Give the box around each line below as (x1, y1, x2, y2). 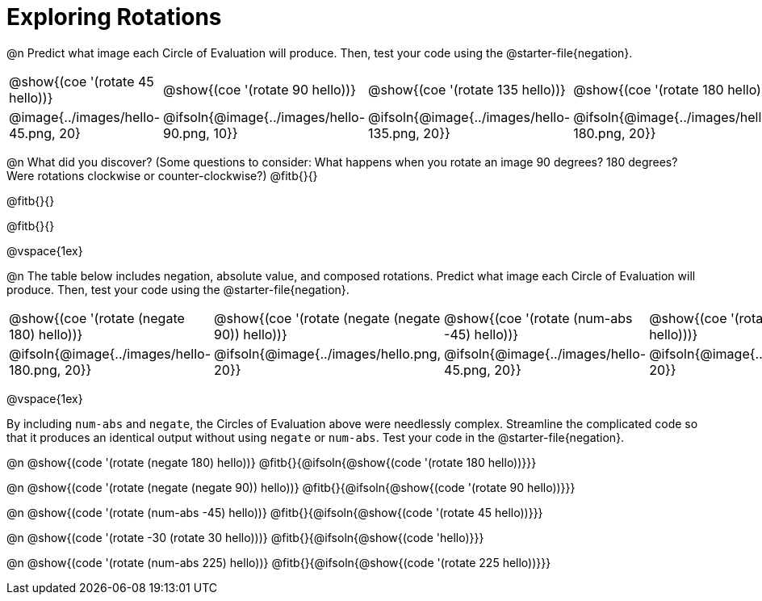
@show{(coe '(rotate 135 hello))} (368, 81, 566, 98)
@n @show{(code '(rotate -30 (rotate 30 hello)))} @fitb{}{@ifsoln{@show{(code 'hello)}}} (6, 530, 484, 544)
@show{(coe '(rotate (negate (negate (214, 309, 441, 326)
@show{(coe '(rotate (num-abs (444, 309, 633, 326)
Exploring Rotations (6, 3, 222, 31)
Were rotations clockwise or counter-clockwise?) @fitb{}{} (6, 168, 318, 183)
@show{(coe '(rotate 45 (9, 73, 154, 90)
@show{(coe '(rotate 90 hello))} (163, 81, 356, 98)
